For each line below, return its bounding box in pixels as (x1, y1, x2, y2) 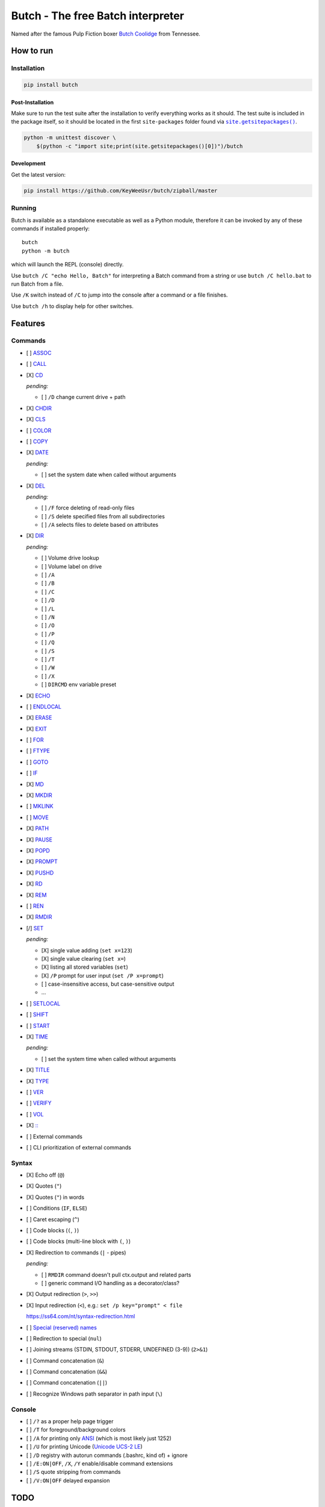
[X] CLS (26, 416, 46, 423)
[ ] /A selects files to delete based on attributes (41, 521, 159, 529)
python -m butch (22, 247, 70, 254)
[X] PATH (26, 825, 49, 832)
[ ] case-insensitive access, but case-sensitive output (41, 980, 175, 988)
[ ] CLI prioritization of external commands (26, 1144, 132, 1151)
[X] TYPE (26, 1077, 49, 1084)
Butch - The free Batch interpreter (11, 9, 185, 22)
